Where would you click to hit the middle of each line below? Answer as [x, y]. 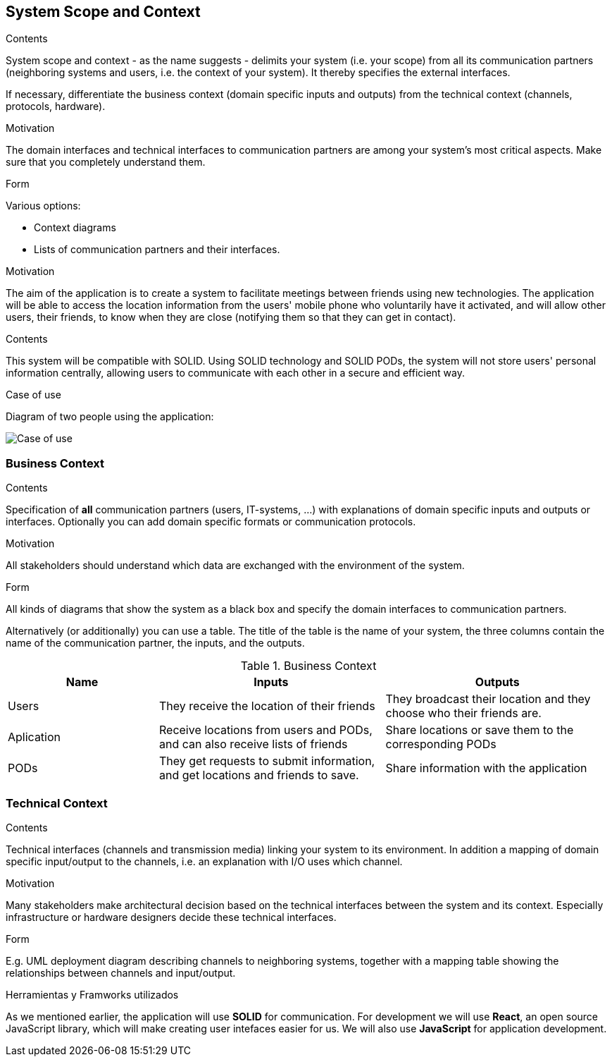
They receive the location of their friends [267, 706]
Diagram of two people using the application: [110, 417]
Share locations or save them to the [480, 730]
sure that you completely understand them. [106, 162]
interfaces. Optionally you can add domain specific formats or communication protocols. [211, 522]
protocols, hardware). [56, 106]
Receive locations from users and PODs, [266, 730]
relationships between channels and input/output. [121, 972]
